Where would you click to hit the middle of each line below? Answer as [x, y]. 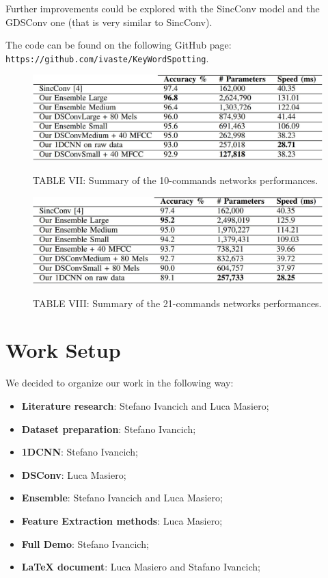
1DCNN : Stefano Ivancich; [80, 452]
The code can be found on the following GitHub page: [119, 45]
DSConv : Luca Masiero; [74, 474]
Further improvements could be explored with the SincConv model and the [163, 8]
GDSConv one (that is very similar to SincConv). [109, 22]
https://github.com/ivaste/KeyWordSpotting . [107, 58]
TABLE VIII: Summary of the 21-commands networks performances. [177, 303]
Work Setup [63, 350]
